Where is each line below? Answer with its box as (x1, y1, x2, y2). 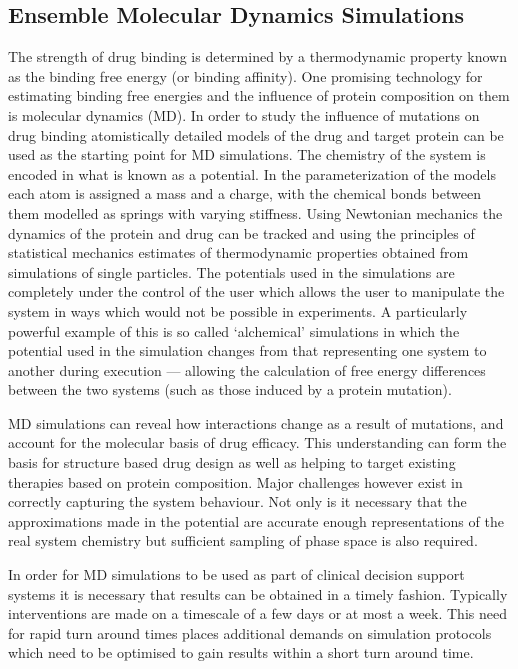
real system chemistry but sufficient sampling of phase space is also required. (8, 530, 478, 551)
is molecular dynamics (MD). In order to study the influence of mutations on (8, 104, 480, 125)
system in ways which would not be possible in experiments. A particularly (8, 300, 468, 321)
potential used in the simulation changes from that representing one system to (8, 340, 487, 361)
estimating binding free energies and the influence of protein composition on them (8, 85, 510, 106)
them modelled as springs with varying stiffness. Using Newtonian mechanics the (8, 202, 503, 223)
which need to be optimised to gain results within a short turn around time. (8, 642, 474, 663)
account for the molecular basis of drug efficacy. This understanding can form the (8, 432, 507, 453)
